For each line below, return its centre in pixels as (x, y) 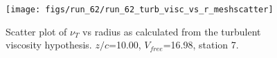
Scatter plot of (36, 31)
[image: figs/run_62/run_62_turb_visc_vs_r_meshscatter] (140, 10)
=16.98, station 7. (201, 45)
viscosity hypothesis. (49, 45)
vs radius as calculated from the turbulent (172, 31)
